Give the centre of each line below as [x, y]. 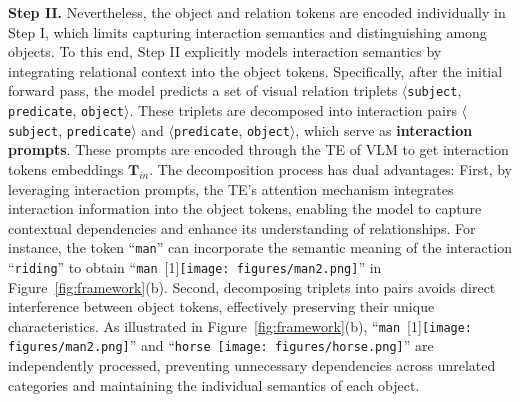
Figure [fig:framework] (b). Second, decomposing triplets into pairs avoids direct [252, 286]
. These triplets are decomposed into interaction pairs [293, 110]
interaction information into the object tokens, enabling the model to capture [245, 208]
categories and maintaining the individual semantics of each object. [214, 384]
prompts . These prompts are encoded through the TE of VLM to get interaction [258, 149]
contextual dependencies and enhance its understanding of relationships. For [242, 227]
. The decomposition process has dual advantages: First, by [330, 168]
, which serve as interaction [384, 129]
